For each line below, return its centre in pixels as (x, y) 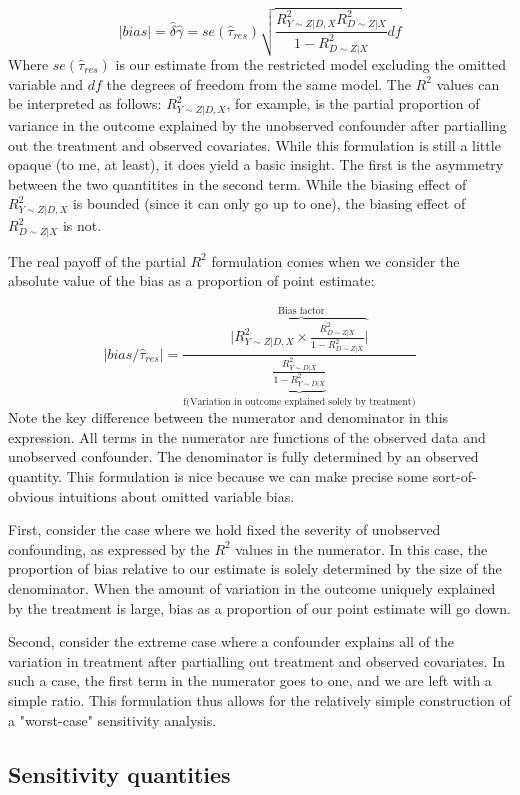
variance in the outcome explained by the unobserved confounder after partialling (257, 124)
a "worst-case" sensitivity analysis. (112, 719)
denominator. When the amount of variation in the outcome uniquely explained (252, 587)
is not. (82, 225)
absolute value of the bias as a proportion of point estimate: (191, 280)
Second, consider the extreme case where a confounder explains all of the (231, 641)
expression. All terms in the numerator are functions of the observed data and (247, 436)
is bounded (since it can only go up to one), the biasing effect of (269, 203)
